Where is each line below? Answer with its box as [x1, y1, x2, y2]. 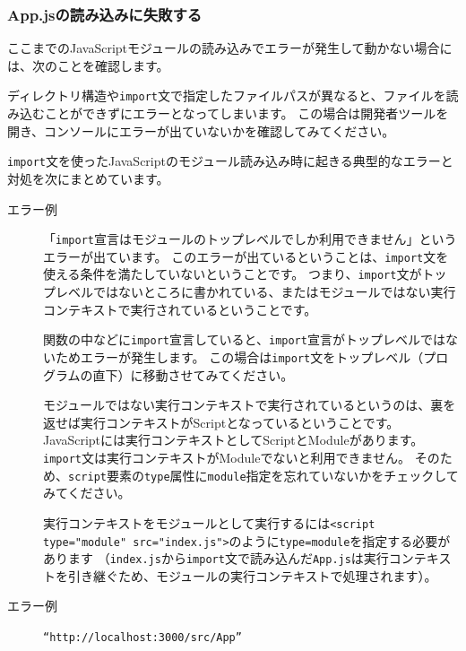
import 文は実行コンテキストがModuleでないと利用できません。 [43, 447, 411, 466]
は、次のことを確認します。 [7, 56, 169, 74]
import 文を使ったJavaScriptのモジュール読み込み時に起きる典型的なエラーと [7, 152, 453, 170]
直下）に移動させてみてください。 [92, 365, 294, 384]
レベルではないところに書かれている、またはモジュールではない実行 [55, 282, 456, 301]
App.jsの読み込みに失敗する [7, 3, 203, 25]
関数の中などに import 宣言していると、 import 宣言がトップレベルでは [43, 330, 445, 349]
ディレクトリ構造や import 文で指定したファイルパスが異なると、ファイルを [7, 86, 446, 105]
